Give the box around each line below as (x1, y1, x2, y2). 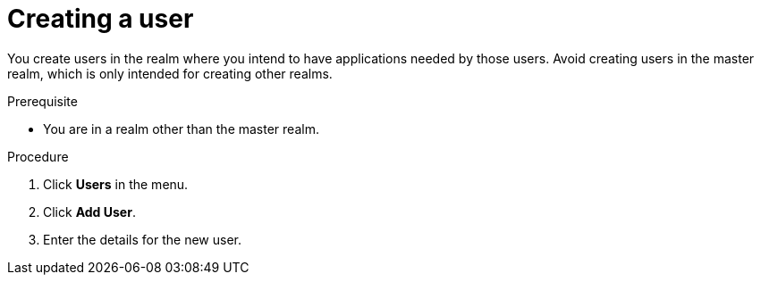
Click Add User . (43, 203, 136, 220)
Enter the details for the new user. (43, 231, 241, 247)
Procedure (7, 148, 69, 164)
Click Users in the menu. (43, 176, 189, 192)
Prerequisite (7, 93, 78, 109)
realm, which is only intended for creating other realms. (7, 65, 333, 81)
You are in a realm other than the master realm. (43, 120, 319, 137)
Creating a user (7, 4, 194, 34)
